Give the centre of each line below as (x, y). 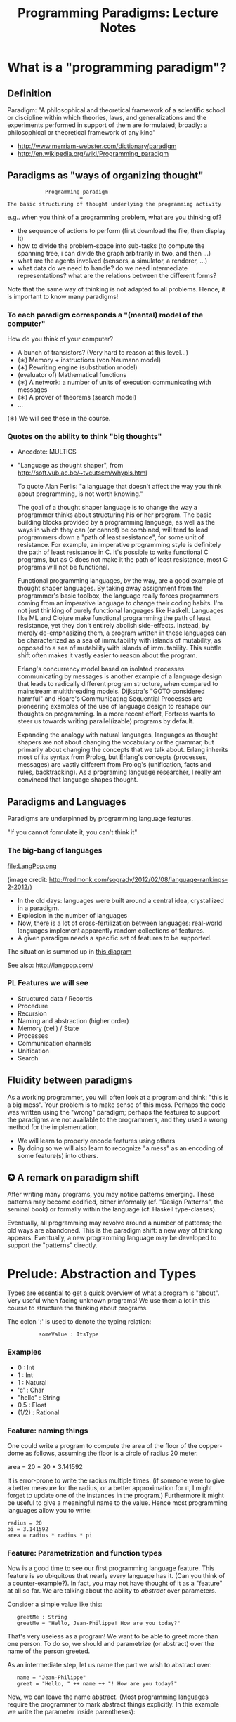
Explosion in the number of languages (72, 915)
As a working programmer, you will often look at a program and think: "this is (118, 1097)
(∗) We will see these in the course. (59, 419)
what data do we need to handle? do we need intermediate (103, 268)
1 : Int (25, 1375)
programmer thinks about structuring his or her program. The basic (114, 515)
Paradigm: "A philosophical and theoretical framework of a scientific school (116, 110)
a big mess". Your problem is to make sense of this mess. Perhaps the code (117, 1105)
